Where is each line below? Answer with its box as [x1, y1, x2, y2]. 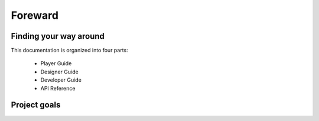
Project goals [11, 100, 61, 110]
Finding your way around [11, 31, 105, 41]
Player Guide [40, 60, 72, 67]
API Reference [40, 85, 76, 92]
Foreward [11, 9, 59, 22]
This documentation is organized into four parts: [11, 47, 128, 54]
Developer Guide [40, 76, 82, 83]
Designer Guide [40, 68, 79, 75]
